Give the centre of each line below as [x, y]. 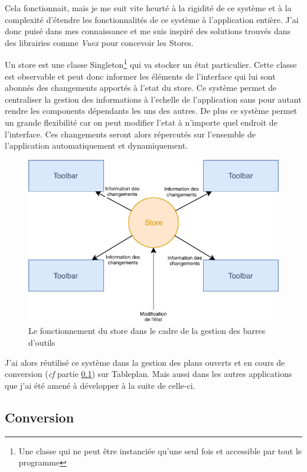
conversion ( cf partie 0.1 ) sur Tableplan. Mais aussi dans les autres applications [148, 374]
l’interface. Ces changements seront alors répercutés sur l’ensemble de [130, 134]
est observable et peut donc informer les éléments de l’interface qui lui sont [140, 76]
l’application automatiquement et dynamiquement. [96, 145]
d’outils [42, 342]
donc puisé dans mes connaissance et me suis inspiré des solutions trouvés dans [148, 31]
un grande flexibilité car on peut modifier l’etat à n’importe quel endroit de [141, 122]
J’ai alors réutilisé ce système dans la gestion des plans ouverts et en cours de [145, 362]
